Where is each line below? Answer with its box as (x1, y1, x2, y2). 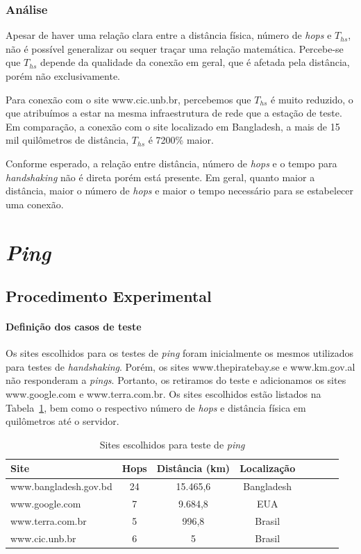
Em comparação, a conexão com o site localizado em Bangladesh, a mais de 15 (6, 119, 340, 133)
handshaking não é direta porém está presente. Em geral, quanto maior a (6, 169, 315, 184)
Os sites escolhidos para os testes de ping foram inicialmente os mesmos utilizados (6, 346, 354, 360)
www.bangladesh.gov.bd (10, 479, 112, 494)
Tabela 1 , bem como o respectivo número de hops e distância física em (6, 400, 306, 414)
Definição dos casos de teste (6, 319, 142, 334)
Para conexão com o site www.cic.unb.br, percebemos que (6, 92, 251, 106)
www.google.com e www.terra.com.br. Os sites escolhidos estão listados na (6, 387, 321, 401)
